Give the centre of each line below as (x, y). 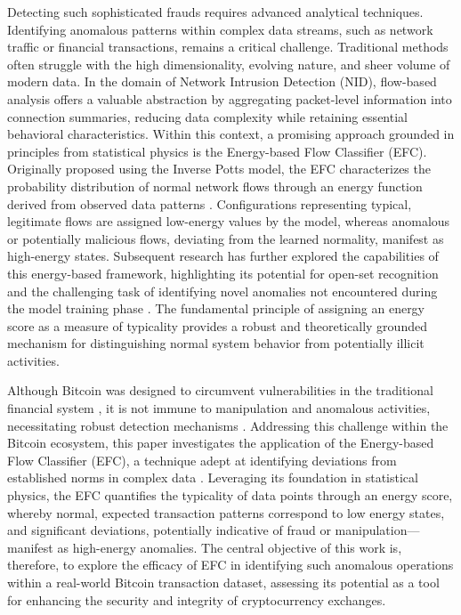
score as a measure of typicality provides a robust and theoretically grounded (217, 325)
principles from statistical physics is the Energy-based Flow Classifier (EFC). (217, 151)
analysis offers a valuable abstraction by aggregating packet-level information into (230, 98)
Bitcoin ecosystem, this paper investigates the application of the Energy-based (221, 443)
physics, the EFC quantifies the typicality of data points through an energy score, (230, 495)
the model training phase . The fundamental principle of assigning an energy (216, 308)
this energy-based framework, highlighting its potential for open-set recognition (223, 273)
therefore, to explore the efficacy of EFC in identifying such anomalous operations (230, 565)
